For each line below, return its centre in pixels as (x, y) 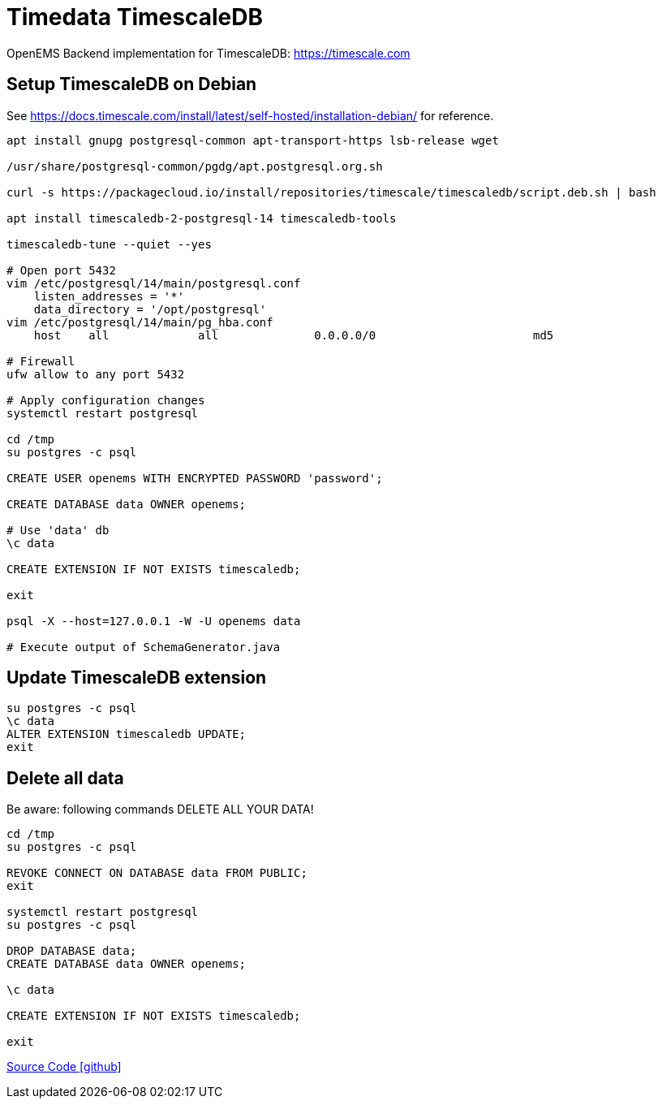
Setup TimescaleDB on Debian (132, 84)
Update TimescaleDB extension (137, 678)
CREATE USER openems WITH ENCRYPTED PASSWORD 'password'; (195, 478)
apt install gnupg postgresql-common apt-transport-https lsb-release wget (253, 140)
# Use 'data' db (58, 530)
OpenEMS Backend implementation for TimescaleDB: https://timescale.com (208, 53)
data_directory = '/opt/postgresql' (150, 309)
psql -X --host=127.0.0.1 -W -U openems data (154, 621)
